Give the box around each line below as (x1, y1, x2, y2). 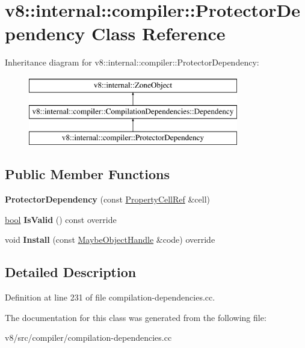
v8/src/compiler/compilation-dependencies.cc (5, 331, 172, 344)
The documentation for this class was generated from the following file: (5, 311, 266, 323)
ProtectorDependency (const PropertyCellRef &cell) (5, 193, 211, 206)
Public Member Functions (5, 165, 170, 183)
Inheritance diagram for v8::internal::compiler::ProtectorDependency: (5, 56, 259, 69)
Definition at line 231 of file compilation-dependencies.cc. (5, 291, 215, 304)
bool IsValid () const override (5, 213, 117, 225)
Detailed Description (5, 263, 137, 281)
